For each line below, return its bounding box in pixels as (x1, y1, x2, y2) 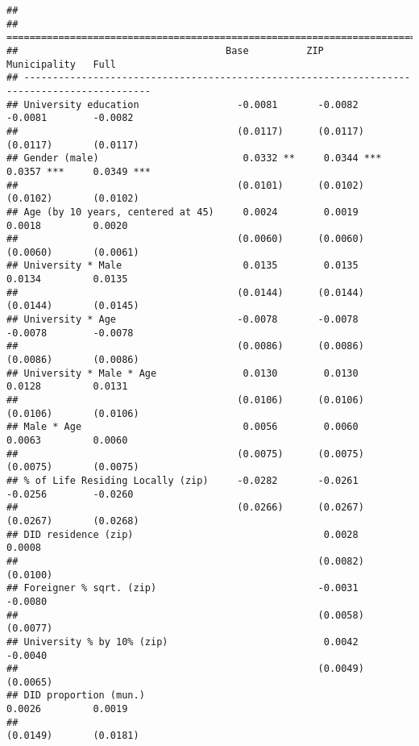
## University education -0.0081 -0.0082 (6, 98, 359, 110)
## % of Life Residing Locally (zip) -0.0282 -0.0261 (6, 474, 359, 486)
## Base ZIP (6, 44, 324, 56)
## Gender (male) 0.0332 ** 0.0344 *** (6, 152, 382, 165)
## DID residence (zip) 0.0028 (6, 528, 359, 540)
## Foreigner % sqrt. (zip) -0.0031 (6, 582, 359, 594)
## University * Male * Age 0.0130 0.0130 (6, 367, 359, 379)
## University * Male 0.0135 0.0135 (6, 260, 359, 272)
